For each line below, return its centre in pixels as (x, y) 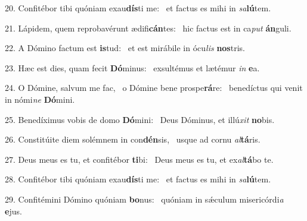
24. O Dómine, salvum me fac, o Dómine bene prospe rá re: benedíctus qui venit (154, 88)
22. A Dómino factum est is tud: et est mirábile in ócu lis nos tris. (125, 48)
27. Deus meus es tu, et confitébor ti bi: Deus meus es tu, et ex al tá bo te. (139, 159)
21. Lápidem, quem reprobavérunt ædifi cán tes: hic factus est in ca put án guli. (148, 28)
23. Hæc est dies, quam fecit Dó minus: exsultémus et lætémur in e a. (132, 67)
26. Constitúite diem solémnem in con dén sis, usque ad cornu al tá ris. (133, 139)
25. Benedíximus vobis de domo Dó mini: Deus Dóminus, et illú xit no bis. (140, 119)
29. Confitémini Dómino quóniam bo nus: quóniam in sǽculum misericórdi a (144, 199)
